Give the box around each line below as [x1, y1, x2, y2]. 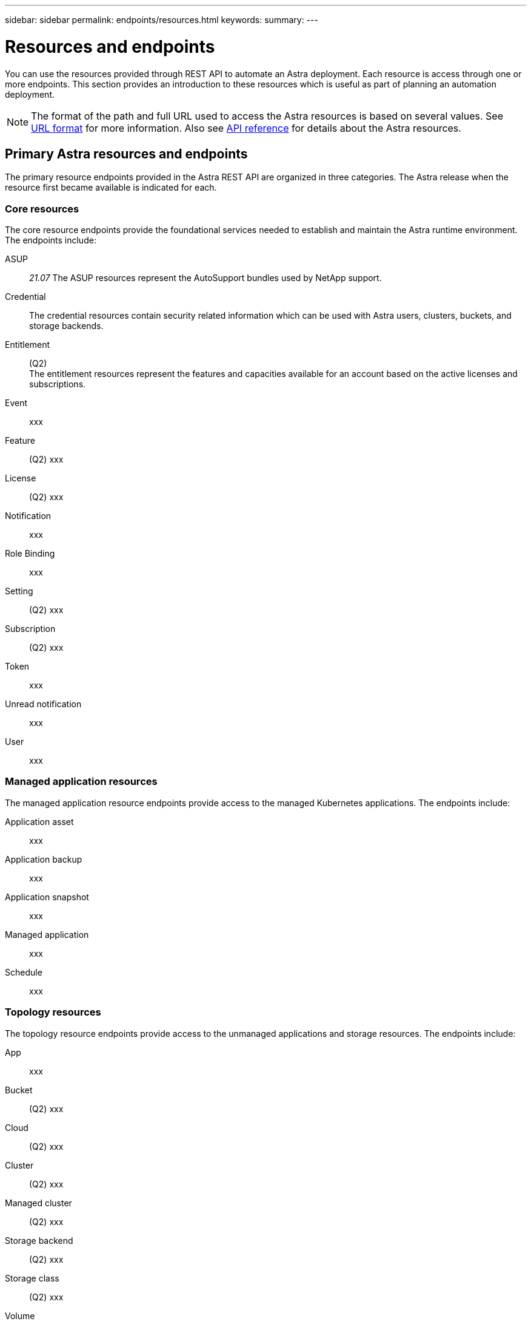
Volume [5, 1310, 35, 1321]
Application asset [5, 816, 74, 827]
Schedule [5, 966, 42, 977]
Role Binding [5, 548, 55, 559]
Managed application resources [5, 775, 158, 788]
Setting [5, 586, 33, 597]
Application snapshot [5, 891, 89, 902]
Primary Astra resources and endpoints [5, 146, 248, 161]
